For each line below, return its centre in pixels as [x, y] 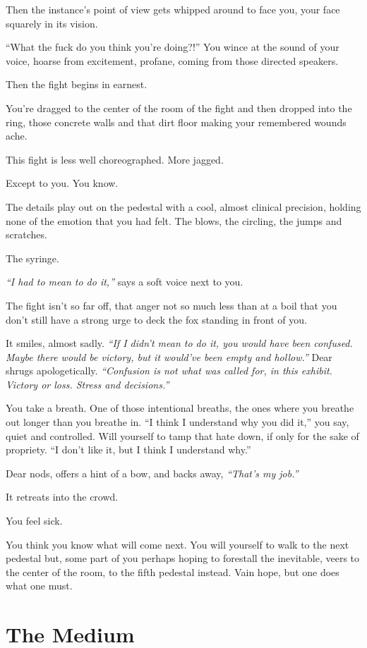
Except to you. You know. [62, 183]
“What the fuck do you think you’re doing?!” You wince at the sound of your [173, 47]
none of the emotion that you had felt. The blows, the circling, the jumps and [174, 220]
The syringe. [32, 258]
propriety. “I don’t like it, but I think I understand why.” [128, 450]
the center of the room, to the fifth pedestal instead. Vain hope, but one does [173, 571]
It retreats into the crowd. [62, 497]
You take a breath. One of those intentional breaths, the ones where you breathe [180, 408]
